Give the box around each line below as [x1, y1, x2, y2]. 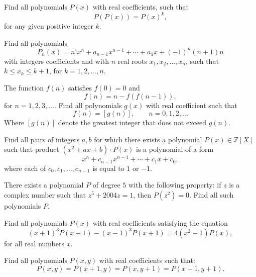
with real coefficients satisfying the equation [92, 217, 228, 228]
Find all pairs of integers [4, 134, 80, 144]
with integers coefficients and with [4, 55, 109, 66]
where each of [4, 162, 46, 173]
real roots [117, 55, 147, 66]
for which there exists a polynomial [94, 134, 202, 144]
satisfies [68, 82, 92, 93]
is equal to [92, 162, 124, 173]
